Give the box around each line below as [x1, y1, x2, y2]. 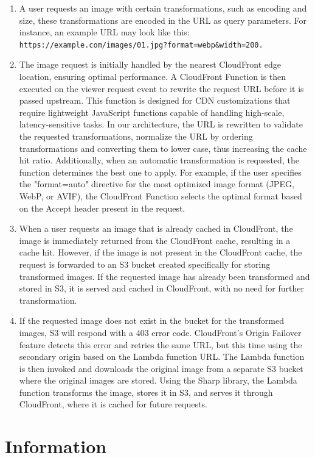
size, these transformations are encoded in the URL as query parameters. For [19, 13, 307, 26]
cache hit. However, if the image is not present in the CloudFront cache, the [19, 246, 302, 259]
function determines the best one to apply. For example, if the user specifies [19, 165, 302, 178]
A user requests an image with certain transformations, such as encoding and [19, 2, 307, 14]
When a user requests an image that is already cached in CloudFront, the [19, 222, 293, 235]
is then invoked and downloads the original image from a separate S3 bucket [19, 362, 303, 374]
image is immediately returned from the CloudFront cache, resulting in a [19, 234, 291, 246]
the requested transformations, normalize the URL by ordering [19, 130, 253, 142]
